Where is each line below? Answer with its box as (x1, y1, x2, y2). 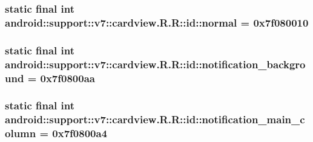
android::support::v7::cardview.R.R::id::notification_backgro (5, 56, 306, 71)
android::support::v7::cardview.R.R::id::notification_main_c (5, 112, 305, 127)
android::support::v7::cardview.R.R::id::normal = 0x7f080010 (5, 15, 309, 30)
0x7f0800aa (40, 70, 95, 85)
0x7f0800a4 (52, 126, 108, 141)
